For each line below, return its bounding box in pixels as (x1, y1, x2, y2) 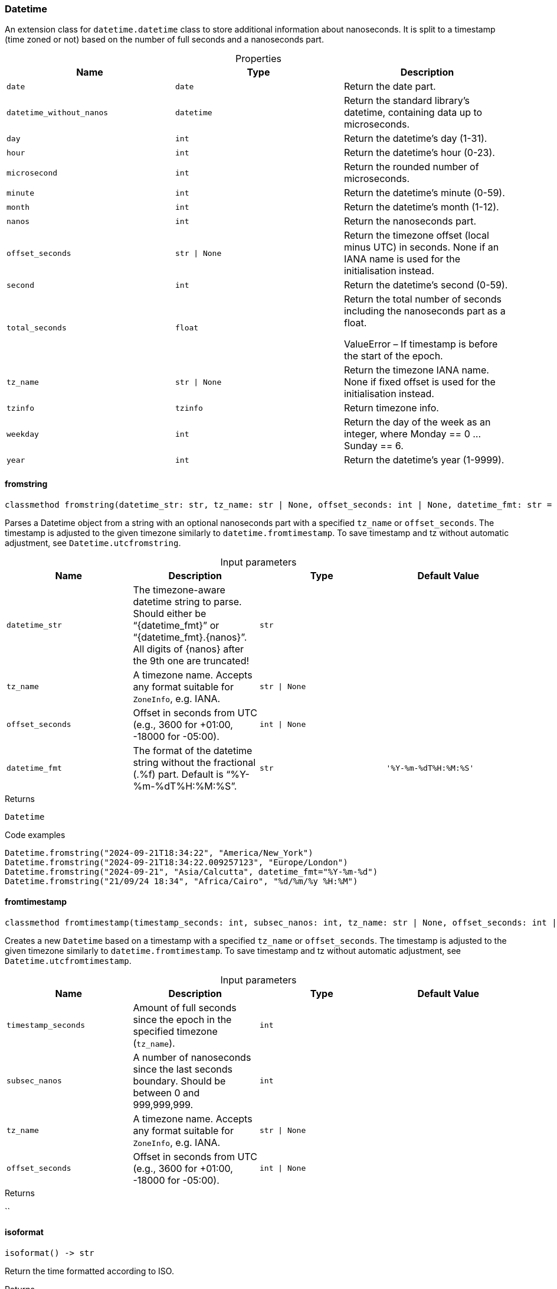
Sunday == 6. (343, 440, 404, 452)
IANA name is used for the (343, 253, 461, 265)
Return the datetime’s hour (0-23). (343, 147, 495, 159)
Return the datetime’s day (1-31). (343, 132, 487, 145)
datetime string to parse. (133, 595, 242, 608)
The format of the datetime (133, 744, 253, 756)
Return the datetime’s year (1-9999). (343, 454, 504, 466)
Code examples (5, 829, 65, 840)
